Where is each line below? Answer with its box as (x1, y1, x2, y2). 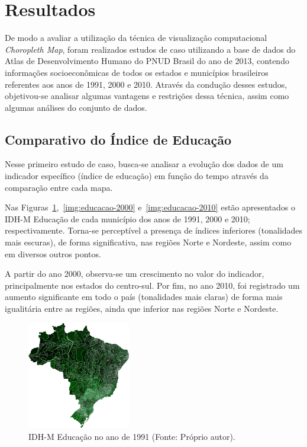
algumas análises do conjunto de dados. (5, 101, 147, 113)
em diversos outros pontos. (5, 247, 101, 260)
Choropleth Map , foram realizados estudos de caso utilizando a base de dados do (5, 43, 296, 55)
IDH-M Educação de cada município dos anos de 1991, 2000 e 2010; (5, 212, 250, 225)
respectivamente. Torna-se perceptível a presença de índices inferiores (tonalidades (5, 224, 303, 237)
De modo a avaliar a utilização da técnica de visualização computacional (5, 31, 267, 44)
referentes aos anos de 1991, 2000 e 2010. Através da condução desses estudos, (5, 78, 287, 90)
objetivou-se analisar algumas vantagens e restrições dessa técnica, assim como (5, 90, 289, 102)
